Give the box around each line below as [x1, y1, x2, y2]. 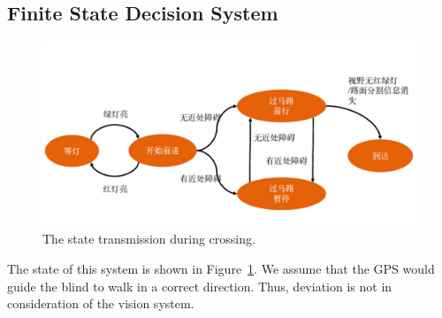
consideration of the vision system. [7, 294, 194, 313]
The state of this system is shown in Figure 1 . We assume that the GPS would [7, 260, 435, 278]
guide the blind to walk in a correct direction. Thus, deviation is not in [7, 276, 392, 295]
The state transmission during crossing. [42, 229, 255, 248]
